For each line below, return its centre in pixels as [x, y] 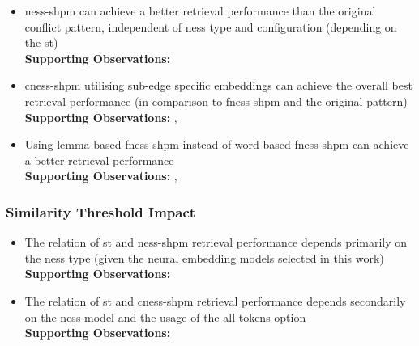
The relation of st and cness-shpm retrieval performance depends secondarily [215, 300]
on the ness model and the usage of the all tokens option [165, 316]
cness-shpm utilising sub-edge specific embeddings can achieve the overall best [218, 85]
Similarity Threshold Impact [101, 211]
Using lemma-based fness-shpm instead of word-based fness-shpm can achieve [217, 144]
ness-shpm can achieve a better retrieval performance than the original [200, 11]
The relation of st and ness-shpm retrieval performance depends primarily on [216, 242]
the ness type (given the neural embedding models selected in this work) [204, 257]
